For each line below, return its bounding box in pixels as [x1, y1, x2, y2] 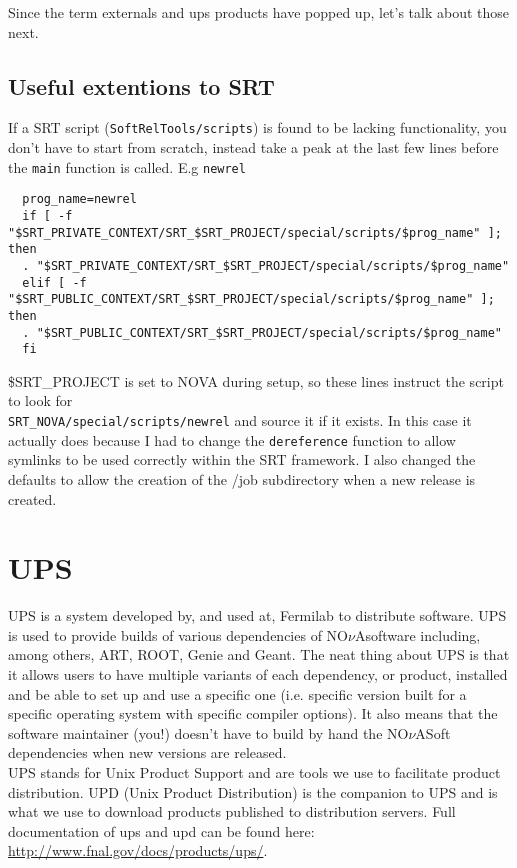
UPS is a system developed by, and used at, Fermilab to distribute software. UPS [8, 605, 507, 626]
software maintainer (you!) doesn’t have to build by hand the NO [8, 722, 409, 743]
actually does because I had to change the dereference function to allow [8, 429, 456, 450]
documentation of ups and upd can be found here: [8, 820, 315, 841]
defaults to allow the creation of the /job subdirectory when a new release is [8, 468, 476, 489]
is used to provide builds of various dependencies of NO [8, 624, 348, 645]
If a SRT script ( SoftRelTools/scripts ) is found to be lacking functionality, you [8, 117, 507, 138]
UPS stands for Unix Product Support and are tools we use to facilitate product [8, 762, 501, 783]
